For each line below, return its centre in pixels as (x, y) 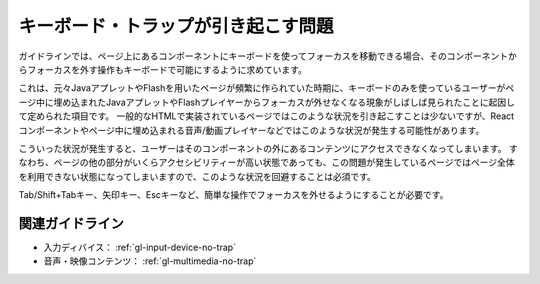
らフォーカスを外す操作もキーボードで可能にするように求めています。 (162, 69)
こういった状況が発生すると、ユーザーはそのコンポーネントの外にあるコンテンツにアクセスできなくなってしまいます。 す (268, 148)
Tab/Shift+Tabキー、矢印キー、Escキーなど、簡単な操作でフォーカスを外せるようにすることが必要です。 (233, 195)
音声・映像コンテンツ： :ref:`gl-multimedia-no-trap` (150, 261)
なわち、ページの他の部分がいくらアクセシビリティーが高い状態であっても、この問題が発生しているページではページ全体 (266, 162)
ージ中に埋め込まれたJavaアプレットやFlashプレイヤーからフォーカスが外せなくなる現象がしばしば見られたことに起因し (266, 102)
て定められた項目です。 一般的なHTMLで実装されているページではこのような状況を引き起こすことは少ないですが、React (266, 116)
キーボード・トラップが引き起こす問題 (176, 26)
